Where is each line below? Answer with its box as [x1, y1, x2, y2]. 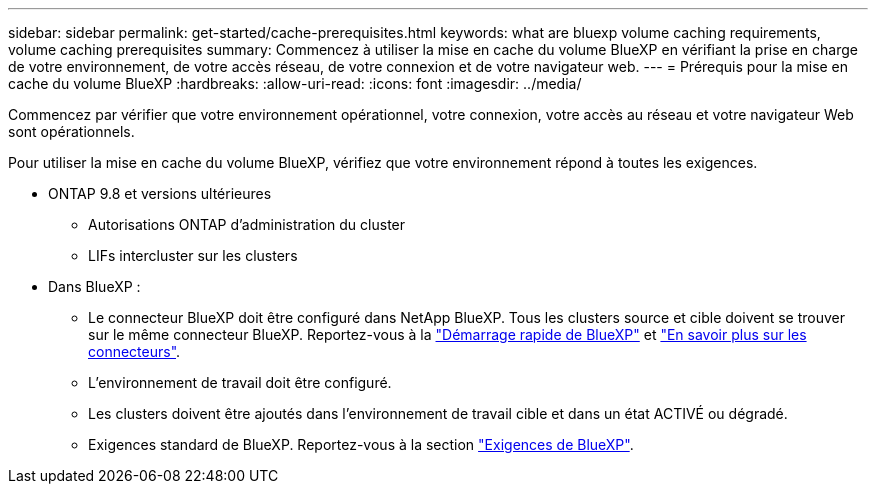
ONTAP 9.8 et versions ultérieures [48, 185, 272, 202]
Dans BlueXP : [48, 278, 141, 295]
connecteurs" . [88, 343, 181, 360]
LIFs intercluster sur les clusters [88, 247, 298, 264]
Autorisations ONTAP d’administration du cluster [88, 216, 406, 233]
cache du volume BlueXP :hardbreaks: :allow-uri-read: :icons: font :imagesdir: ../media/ [8, 75, 582, 92]
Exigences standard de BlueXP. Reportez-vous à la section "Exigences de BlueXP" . [88, 436, 634, 453]
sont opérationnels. [8, 123, 135, 140]
